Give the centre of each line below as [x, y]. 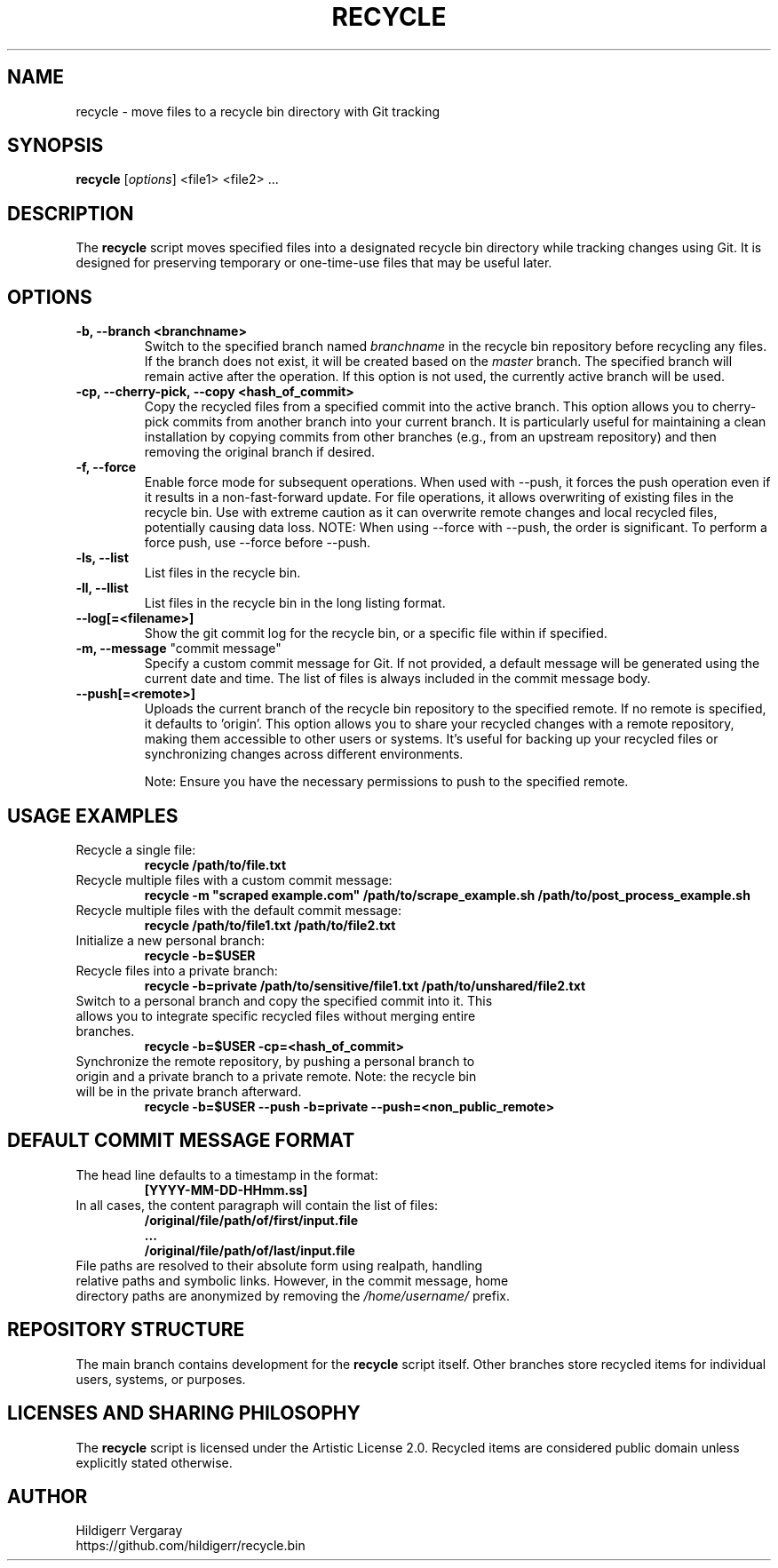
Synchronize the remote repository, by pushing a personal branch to [275, 1061]
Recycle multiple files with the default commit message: [239, 910]
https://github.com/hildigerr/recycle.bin [191, 1546]
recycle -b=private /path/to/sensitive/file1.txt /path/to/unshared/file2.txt [365, 985]
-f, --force [106, 467]
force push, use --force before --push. [258, 543]
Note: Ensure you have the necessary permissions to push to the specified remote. [386, 782]
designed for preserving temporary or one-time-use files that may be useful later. [314, 263]
